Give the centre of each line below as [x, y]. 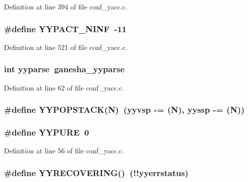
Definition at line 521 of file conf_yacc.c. [66, 47]
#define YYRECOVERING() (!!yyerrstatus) [96, 172]
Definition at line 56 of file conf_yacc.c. [64, 151]
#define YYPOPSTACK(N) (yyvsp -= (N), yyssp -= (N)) [124, 110]
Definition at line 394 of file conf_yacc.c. [66, 6]
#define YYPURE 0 [47, 132]
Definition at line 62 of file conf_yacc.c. [64, 87]
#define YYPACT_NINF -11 [65, 28]
